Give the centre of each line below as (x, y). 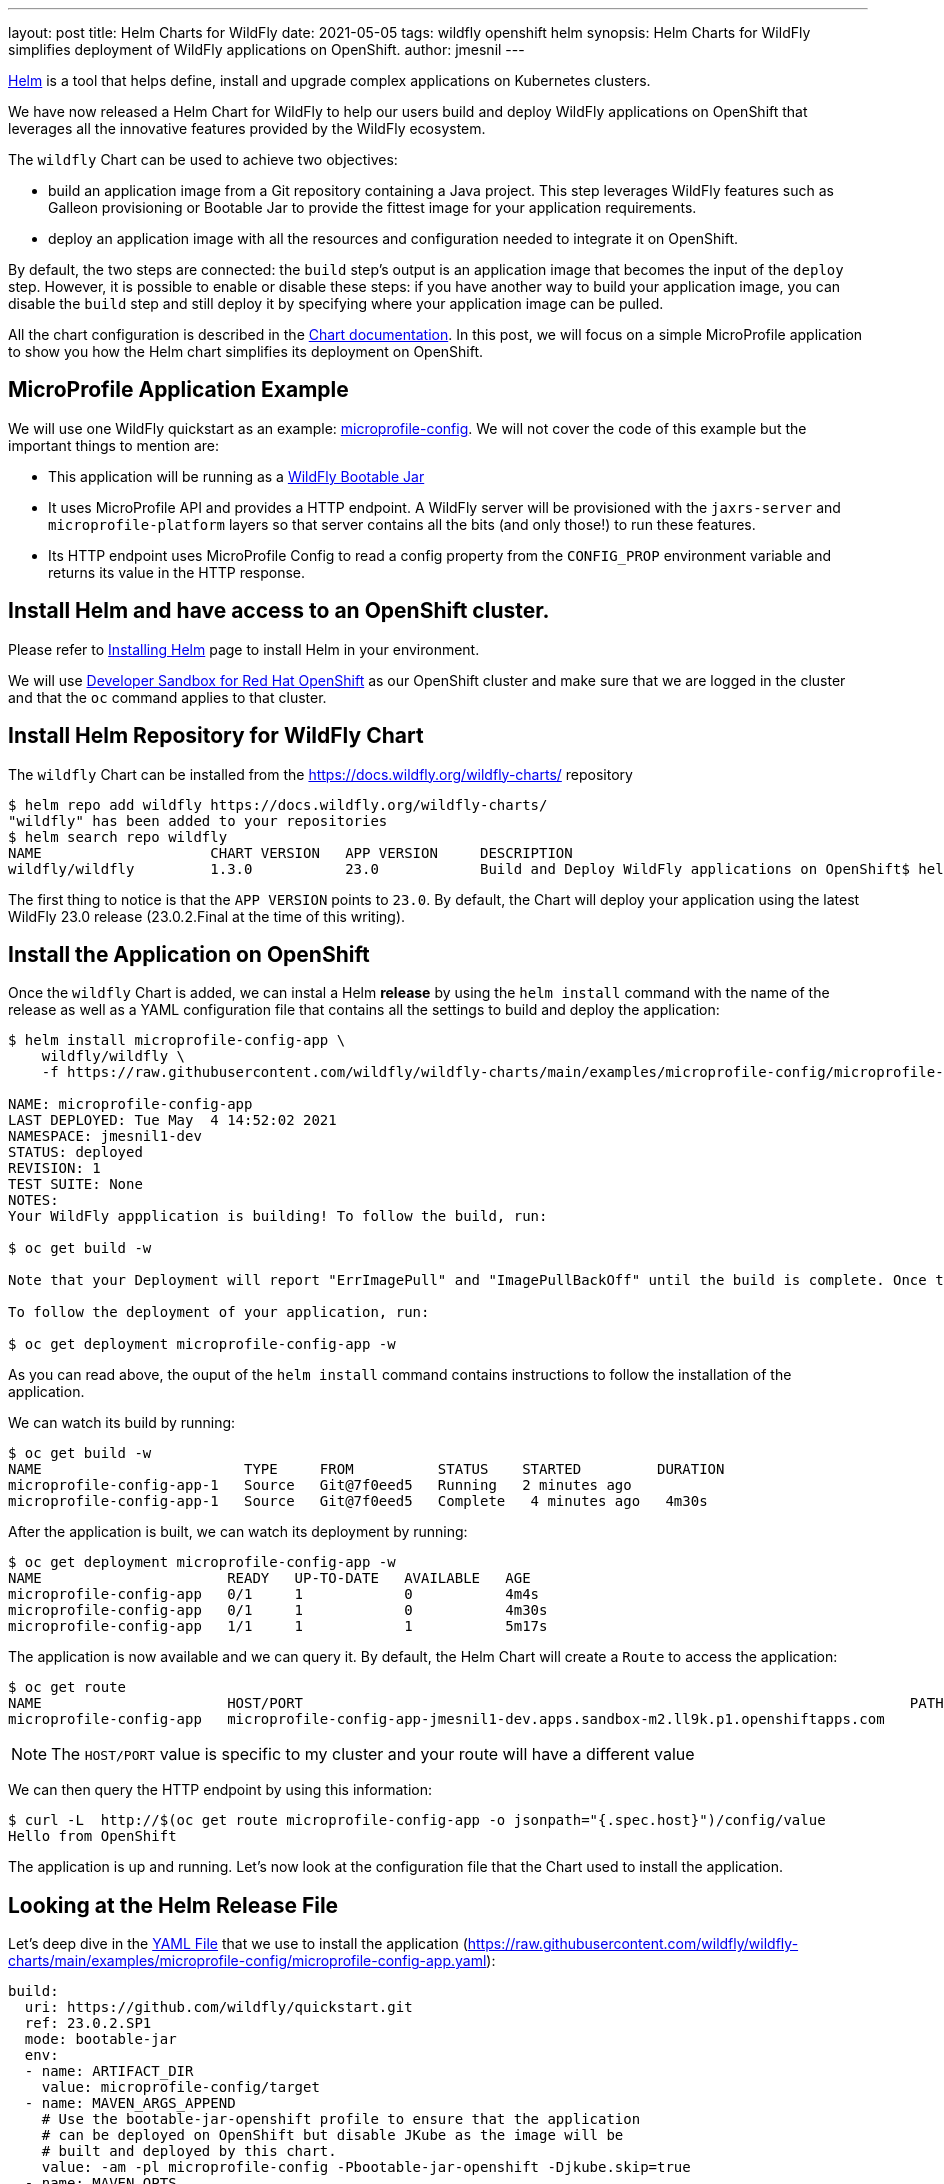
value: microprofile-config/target (180, 2087)
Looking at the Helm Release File (173, 1905)
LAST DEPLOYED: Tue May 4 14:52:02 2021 (172, 1120)
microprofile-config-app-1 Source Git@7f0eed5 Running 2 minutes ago (320, 1485)
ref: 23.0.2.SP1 (88, 2023)
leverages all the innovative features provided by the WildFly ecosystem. (247, 128)
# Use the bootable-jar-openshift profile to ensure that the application (341, 2119)
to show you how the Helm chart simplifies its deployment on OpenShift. (246, 351)
